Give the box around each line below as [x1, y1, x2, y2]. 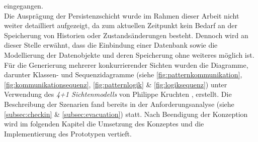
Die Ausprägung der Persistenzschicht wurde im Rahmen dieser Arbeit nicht [4, 10, 239, 21]
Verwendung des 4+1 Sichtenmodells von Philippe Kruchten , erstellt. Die [4, 89, 232, 99]
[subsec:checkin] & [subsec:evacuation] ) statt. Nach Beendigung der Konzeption [4, 108, 248, 119]
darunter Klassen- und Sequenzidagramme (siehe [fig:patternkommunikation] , [4, 69, 242, 80]
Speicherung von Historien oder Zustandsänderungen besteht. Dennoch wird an [4, 30, 248, 40]
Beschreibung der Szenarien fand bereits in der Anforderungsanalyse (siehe [4, 98, 234, 109]
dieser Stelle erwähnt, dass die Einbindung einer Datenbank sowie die [4, 40, 218, 50]
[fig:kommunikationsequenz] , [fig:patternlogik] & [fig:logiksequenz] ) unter [4, 79, 227, 89]
